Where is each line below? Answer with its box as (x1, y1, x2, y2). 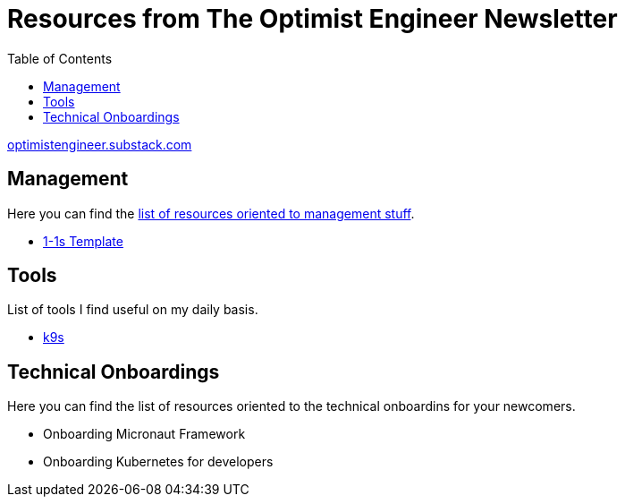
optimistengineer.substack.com (7, 136, 192, 152)
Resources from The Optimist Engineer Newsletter (7, 4, 618, 34)
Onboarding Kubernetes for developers (43, 454, 274, 470)
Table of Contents (7, 50, 113, 66)
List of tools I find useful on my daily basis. (7, 302, 258, 318)
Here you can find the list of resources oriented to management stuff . (7, 205, 415, 221)
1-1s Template (43, 233, 123, 249)
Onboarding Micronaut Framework (43, 426, 246, 442)
